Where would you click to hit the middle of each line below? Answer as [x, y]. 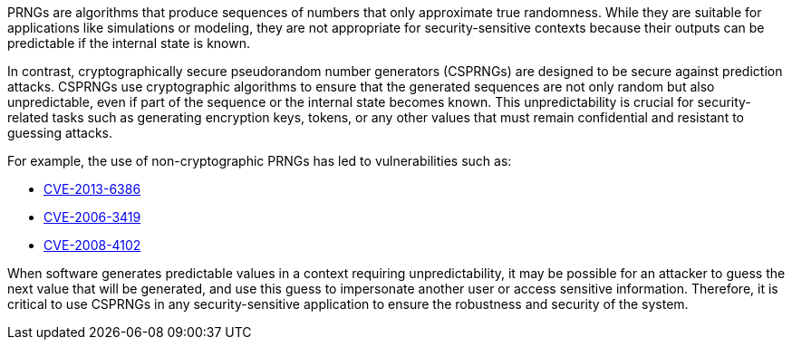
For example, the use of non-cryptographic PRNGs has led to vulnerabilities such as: [260, 161]
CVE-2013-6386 [92, 189]
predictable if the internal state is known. [129, 43]
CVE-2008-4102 [92, 245]
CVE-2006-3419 [92, 217]
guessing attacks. [60, 133]
